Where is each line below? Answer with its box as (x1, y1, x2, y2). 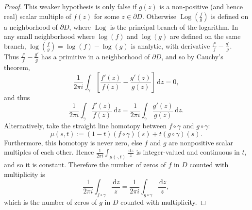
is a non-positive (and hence (159, 1, 243, 11)
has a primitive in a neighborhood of (41, 51, 150, 61)
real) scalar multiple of (4, 11, 71, 21)
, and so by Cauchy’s (161, 51, 223, 61)
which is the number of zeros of (4, 197, 97, 207)
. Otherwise (142, 11, 177, 21)
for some (94, 11, 119, 21)
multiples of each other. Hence (4, 147, 94, 157)
